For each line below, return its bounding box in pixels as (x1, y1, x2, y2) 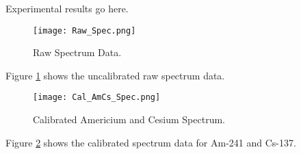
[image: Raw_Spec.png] (33, 25, 136, 36)
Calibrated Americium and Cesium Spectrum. (33, 112, 225, 127)
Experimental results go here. (5, 1, 129, 15)
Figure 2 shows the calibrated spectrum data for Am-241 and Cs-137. (5, 135, 296, 149)
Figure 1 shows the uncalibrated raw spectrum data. (5, 68, 225, 82)
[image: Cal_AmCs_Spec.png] (33, 92, 161, 103)
